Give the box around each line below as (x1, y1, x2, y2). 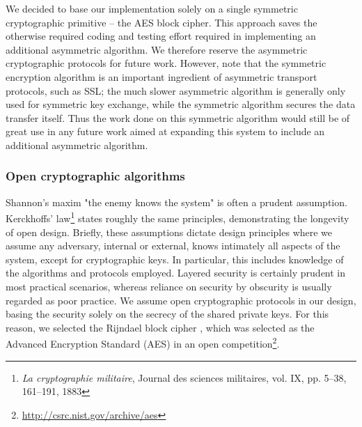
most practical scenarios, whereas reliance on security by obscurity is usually (6, 279, 332, 293)
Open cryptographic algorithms (6, 167, 185, 185)
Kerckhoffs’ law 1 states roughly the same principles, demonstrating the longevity (6, 209, 349, 225)
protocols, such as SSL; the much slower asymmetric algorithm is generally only (6, 83, 346, 98)
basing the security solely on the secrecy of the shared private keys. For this (6, 306, 329, 321)
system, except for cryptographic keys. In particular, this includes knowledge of (6, 251, 344, 266)
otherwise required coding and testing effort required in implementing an (6, 29, 316, 43)
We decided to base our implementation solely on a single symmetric (6, 1, 298, 15)
